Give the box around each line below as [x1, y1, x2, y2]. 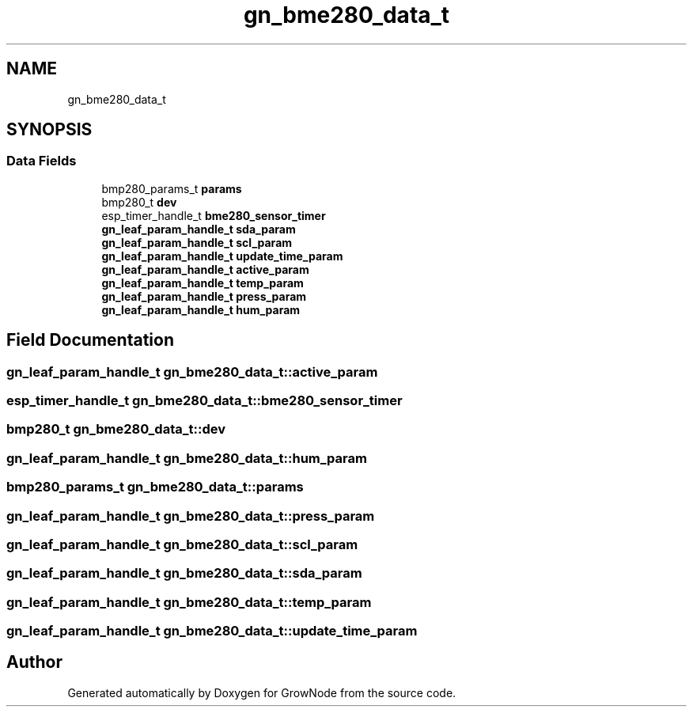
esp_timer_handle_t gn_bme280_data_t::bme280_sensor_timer [6, 393, 403, 409]
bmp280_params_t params [101, 181, 242, 195]
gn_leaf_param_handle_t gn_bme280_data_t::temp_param [6, 594, 372, 610]
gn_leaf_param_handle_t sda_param [101, 222, 296, 236]
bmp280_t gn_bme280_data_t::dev [6, 421, 225, 438]
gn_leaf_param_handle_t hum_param [101, 302, 301, 317]
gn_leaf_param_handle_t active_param [101, 262, 309, 276]
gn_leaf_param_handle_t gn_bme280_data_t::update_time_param [6, 623, 418, 639]
